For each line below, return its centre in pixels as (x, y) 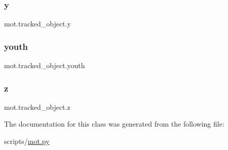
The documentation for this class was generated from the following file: (114, 124)
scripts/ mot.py (27, 141)
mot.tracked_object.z (37, 107)
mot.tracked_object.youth (45, 65)
